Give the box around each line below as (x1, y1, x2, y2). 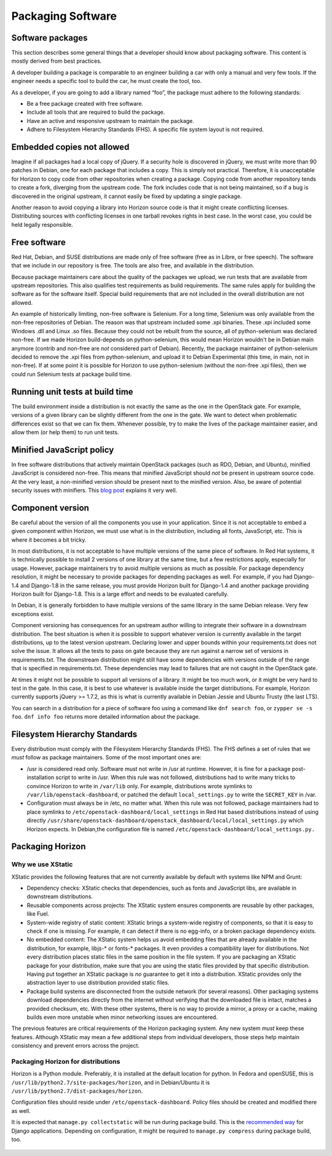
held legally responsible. (11, 221, 73, 228)
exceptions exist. (11, 610, 55, 617)
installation (26, 774, 55, 781)
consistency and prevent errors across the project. (11, 1042, 140, 1050)
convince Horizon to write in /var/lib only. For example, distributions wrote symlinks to (26, 782, 253, 790)
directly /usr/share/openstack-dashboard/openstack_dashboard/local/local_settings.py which (26, 817, 304, 824)
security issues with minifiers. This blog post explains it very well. (11, 486, 178, 494)
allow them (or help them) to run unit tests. (11, 428, 119, 436)
